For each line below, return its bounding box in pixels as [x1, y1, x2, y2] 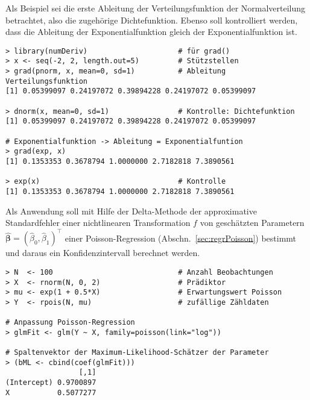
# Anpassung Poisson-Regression [5, 318, 135, 327]
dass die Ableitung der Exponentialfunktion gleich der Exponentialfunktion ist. [5, 25, 297, 38]
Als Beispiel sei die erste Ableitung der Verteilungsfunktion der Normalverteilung [5, 2, 306, 14]
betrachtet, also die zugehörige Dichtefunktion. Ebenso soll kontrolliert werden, [5, 13, 298, 26]
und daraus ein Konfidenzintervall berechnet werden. [5, 246, 200, 259]
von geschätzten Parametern [200, 216, 305, 229]
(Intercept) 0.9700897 [5, 378, 96, 387]
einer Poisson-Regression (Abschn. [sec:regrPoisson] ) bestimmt [65, 231, 297, 244]
